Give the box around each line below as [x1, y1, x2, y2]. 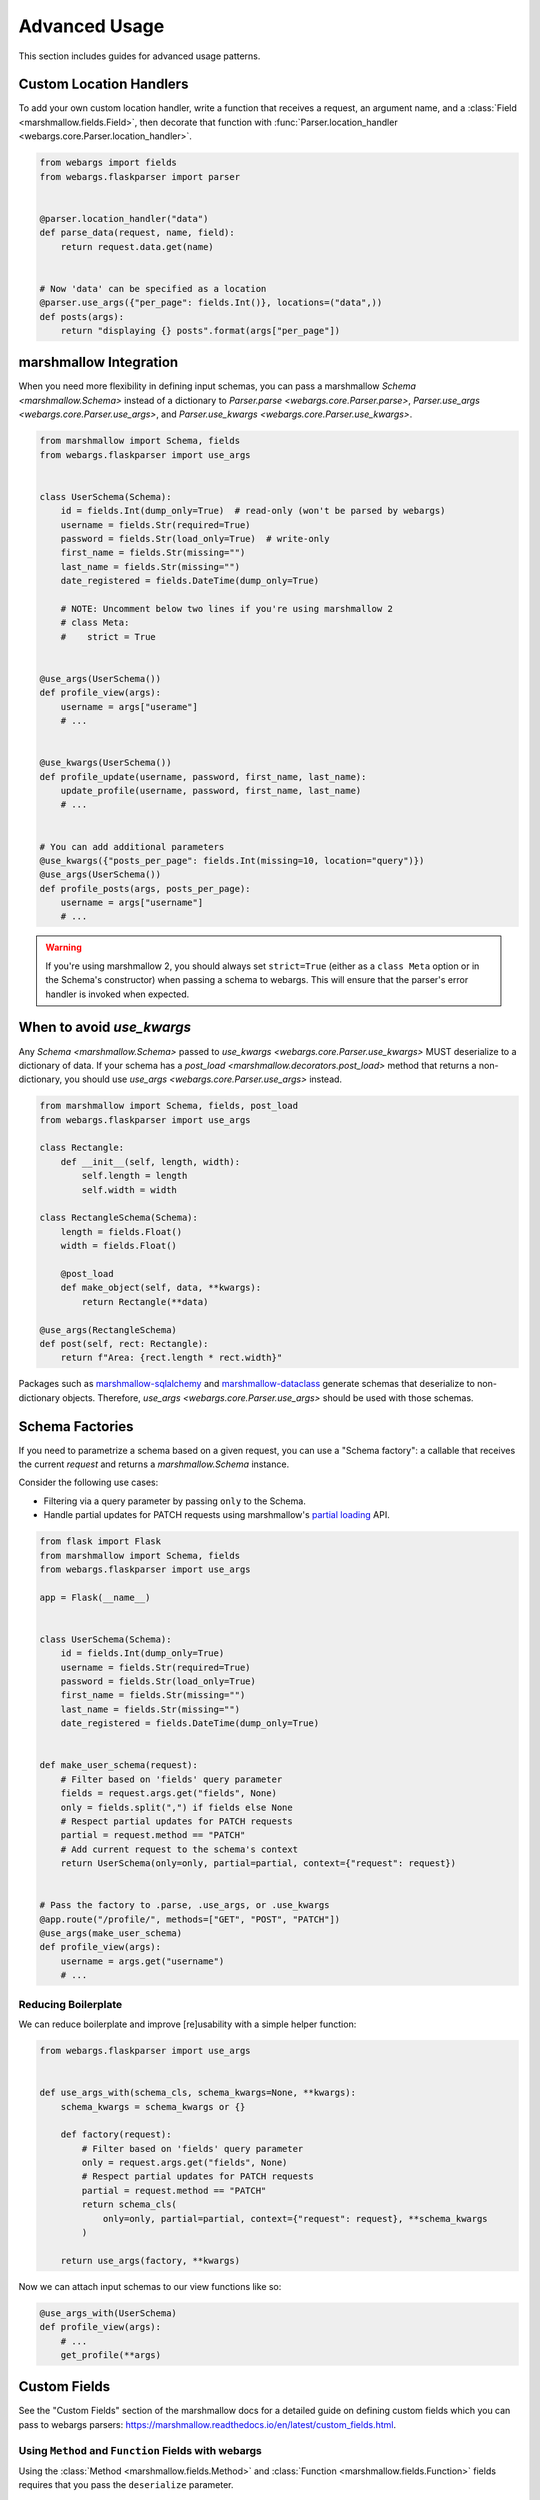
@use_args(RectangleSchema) [39, 1324, 177, 1335]
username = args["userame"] [60, 701, 199, 712]
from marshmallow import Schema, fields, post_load [39, 1100, 299, 1112]
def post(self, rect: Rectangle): [39, 1338, 209, 1349]
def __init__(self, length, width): [60, 1156, 240, 1167]
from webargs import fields [39, 157, 177, 169]
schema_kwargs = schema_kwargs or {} [60, 2101, 246, 2112]
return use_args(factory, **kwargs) [60, 2255, 240, 2266]
